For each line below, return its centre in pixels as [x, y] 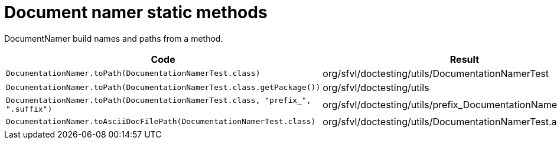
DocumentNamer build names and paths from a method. [114, 38]
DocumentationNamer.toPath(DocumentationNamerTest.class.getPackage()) [163, 88]
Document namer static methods [136, 12]
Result [464, 59]
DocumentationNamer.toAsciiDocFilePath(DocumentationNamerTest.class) [161, 122]
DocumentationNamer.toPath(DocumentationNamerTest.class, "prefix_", [159, 100]
